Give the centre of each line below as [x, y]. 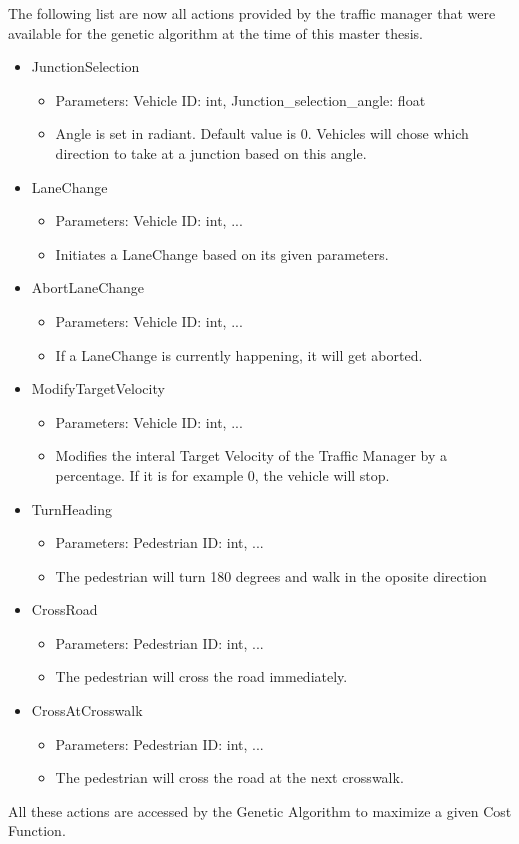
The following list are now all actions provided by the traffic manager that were [252, 13]
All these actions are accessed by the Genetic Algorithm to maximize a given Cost [260, 810]
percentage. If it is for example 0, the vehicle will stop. [222, 474]
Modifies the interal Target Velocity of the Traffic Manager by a [251, 455]
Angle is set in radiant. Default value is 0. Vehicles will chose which [262, 133]
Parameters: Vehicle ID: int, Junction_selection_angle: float [240, 99]
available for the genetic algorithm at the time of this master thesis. [215, 32]
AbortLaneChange [88, 287]
